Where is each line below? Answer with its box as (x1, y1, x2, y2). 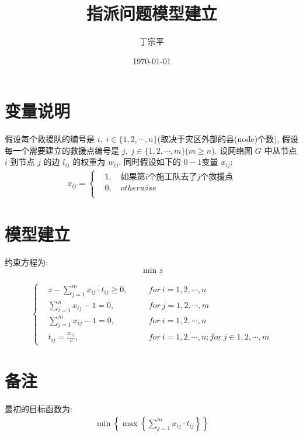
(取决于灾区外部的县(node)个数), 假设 (157, 133, 299, 145)
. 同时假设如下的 (119, 155, 181, 168)
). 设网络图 (211, 144, 253, 156)
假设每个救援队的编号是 (5, 133, 95, 145)
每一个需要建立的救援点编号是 (5, 144, 119, 156)
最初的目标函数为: (5, 403, 72, 415)
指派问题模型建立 (86, 1, 217, 25)
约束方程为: (5, 255, 48, 268)
